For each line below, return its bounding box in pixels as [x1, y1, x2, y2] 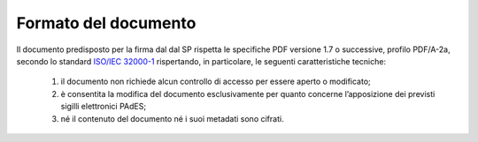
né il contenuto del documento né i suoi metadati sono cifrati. [60, 113, 284, 123]
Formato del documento [16, 13, 197, 33]
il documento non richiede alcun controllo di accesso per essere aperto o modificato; [60, 76, 371, 87]
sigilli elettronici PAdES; [60, 101, 146, 112]
